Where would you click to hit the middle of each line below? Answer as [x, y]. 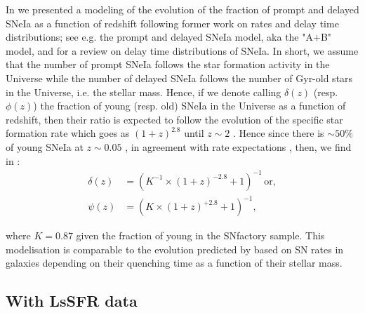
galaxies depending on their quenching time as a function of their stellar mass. [174, 263]
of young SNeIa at [45, 146]
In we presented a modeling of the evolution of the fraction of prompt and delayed [182, 9]
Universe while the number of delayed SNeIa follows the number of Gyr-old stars [179, 78]
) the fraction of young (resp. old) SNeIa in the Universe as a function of [190, 106]
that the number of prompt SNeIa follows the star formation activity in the [168, 64]
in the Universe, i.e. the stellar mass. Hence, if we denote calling [144, 92]
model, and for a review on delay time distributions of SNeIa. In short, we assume [182, 50]
